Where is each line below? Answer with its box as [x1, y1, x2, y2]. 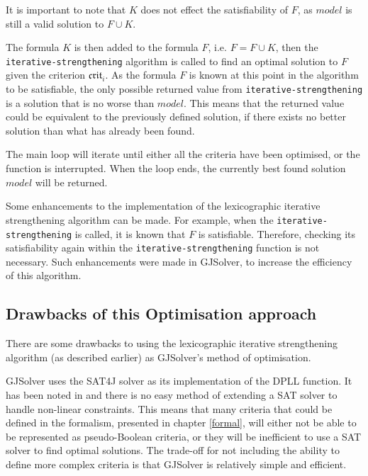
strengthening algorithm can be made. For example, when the [6, 212, 274, 227]
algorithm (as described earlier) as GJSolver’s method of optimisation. [6, 349, 311, 364]
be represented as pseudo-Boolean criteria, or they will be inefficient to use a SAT [6, 429, 362, 443]
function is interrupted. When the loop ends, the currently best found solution [6, 161, 346, 176]
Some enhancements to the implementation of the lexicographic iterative [6, 198, 320, 213]
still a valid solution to [6, 16, 104, 30]
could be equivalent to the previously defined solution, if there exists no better [6, 109, 346, 124]
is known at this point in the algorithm [189, 67, 359, 82]
